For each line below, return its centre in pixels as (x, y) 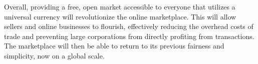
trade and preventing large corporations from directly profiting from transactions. (129, 36)
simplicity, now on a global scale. (54, 55)
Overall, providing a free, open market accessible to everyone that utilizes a (120, 6)
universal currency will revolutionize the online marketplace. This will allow (120, 16)
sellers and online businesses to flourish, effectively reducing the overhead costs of (129, 26)
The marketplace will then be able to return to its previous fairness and (114, 46)
